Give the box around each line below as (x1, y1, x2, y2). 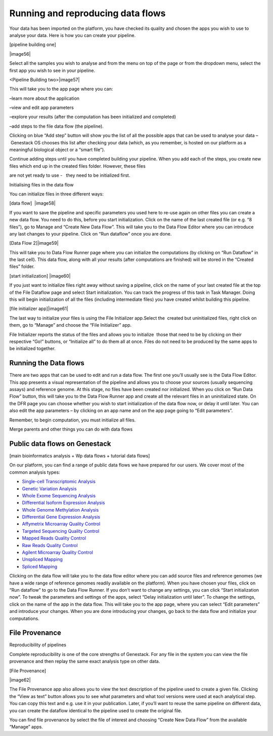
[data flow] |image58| (9, 200, 56, 206)
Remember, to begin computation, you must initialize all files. (9, 417, 136, 423)
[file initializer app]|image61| (9, 305, 68, 312)
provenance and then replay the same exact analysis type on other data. (9, 658, 160, 665)
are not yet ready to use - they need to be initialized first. (9, 172, 130, 178)
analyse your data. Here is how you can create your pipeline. (9, 32, 136, 38)
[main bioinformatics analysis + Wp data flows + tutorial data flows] (9, 452, 150, 458)
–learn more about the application (9, 95, 80, 101)
